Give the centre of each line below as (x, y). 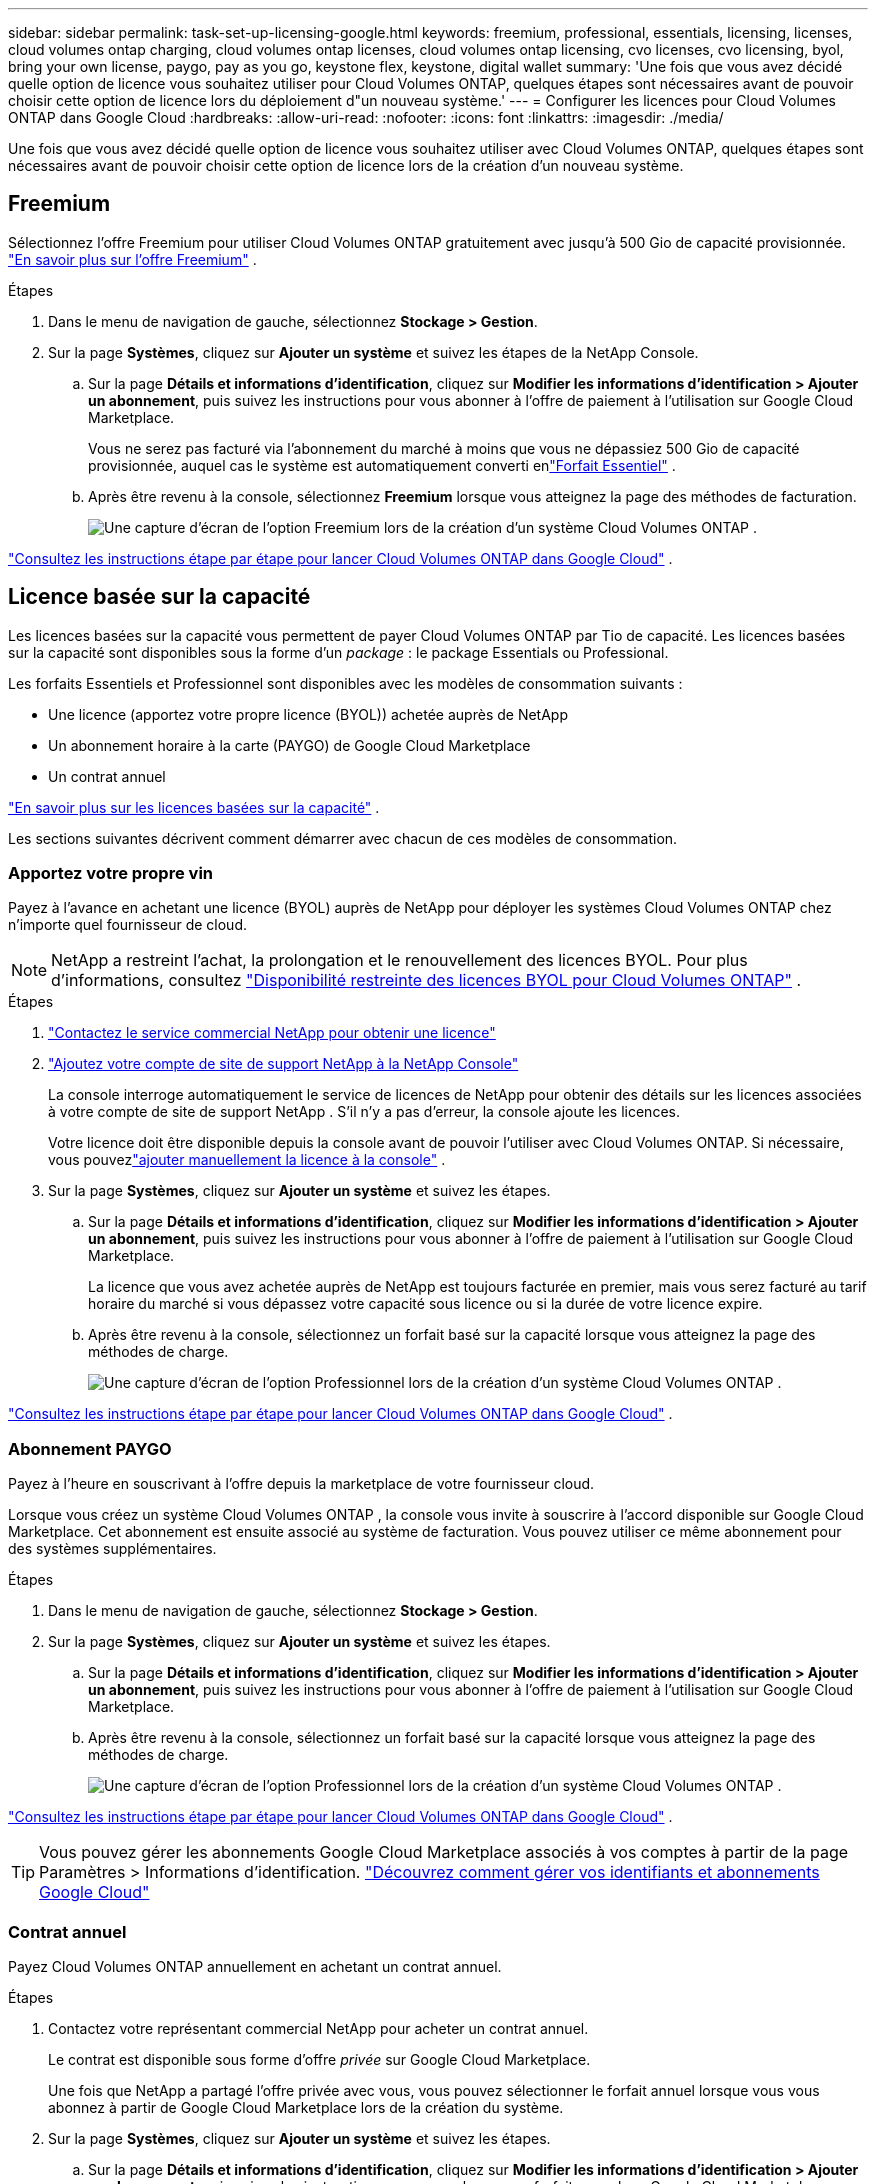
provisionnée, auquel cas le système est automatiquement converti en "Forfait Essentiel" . (382, 465)
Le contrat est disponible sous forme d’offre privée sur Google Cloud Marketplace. (319, 2059)
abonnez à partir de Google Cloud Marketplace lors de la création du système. (306, 2107)
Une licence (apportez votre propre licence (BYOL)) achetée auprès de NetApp (308, 714)
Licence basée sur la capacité (159, 597)
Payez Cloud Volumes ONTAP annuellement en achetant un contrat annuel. (255, 1966)
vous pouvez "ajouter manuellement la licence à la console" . (247, 1160)
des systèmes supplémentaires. (112, 1549)
